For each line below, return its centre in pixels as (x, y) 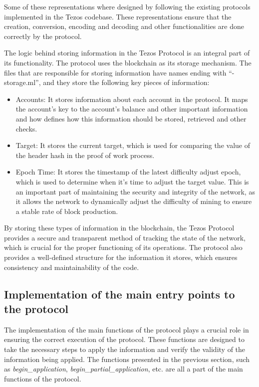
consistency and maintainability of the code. (72, 267)
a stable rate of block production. (67, 211)
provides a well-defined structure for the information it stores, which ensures (121, 257)
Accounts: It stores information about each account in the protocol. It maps (132, 99)
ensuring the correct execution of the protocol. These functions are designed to (124, 339)
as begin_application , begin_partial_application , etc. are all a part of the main (124, 369)
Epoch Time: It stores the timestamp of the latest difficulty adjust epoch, (128, 172)
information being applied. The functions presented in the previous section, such (127, 359)
